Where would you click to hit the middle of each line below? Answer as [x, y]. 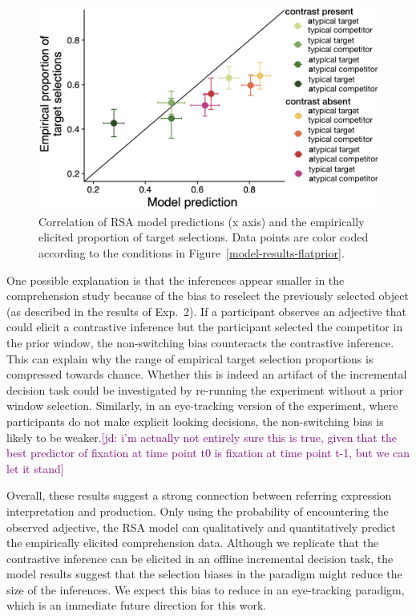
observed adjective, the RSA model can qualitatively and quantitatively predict [201, 527]
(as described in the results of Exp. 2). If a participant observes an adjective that [206, 311]
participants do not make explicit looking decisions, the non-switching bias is [195, 421]
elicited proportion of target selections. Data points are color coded [204, 237]
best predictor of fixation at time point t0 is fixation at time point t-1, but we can [208, 453]
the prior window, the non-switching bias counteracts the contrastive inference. [200, 342]
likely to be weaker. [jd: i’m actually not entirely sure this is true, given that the [202, 437]
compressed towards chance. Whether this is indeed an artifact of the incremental [207, 374]
